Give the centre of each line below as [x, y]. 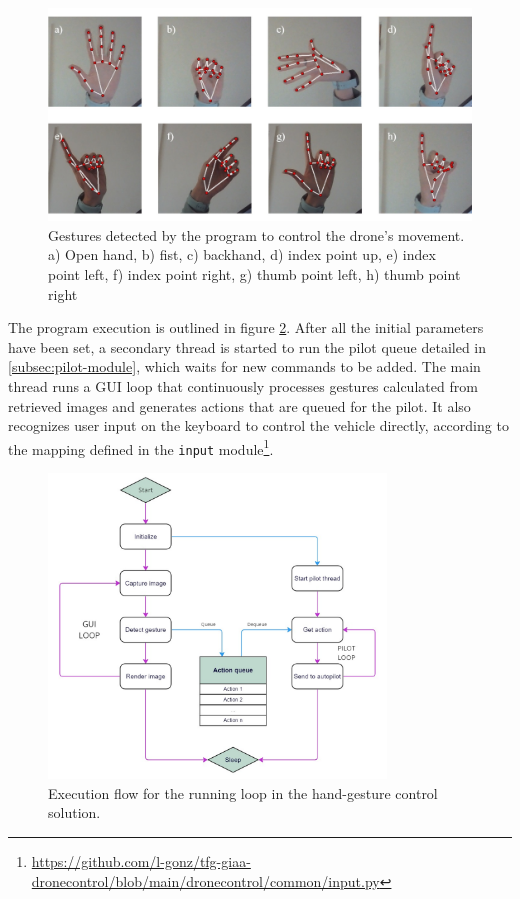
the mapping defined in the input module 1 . [141, 447]
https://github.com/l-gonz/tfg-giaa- [141, 860]
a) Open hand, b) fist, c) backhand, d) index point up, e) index [242, 254]
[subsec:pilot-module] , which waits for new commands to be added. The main [244, 366]
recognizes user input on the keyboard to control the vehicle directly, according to [258, 425]
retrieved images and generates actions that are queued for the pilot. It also [239, 405]
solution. [74, 812]
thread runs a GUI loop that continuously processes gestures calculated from [243, 385]
